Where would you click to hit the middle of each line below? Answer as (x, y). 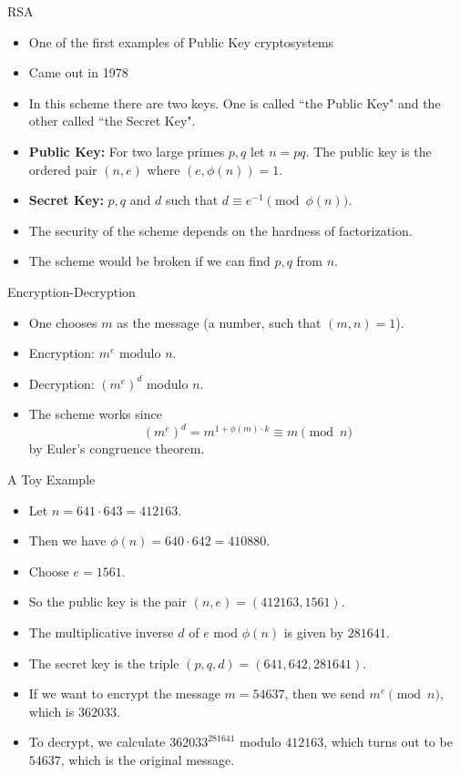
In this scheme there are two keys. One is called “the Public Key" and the (235, 102)
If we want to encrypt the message (124, 693)
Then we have (67, 540)
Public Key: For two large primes (127, 151)
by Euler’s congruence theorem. (117, 449)
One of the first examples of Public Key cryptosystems (181, 41)
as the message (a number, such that (219, 322)
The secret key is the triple (104, 663)
